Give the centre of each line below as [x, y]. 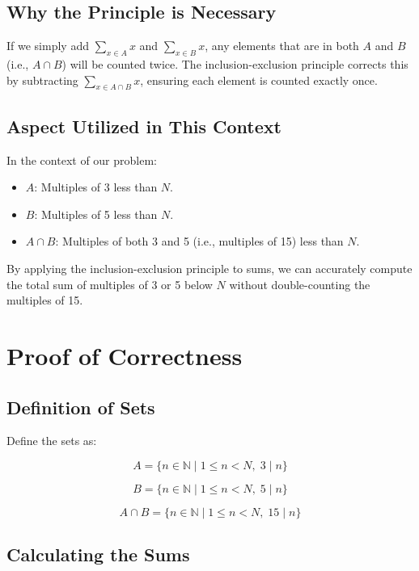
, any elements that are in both [282, 46]
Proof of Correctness [125, 355]
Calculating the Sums [98, 554]
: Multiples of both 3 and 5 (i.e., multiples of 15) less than [199, 241]
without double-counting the [300, 284]
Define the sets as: [52, 441]
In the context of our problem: [82, 160]
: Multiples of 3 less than [96, 187]
